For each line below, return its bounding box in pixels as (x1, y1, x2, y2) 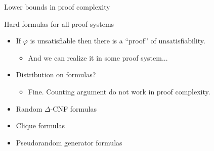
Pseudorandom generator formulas (16, 137, 122, 147)
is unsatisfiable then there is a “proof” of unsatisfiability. (30, 35, 205, 46)
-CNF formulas (50, 103, 97, 114)
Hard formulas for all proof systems (4, 18, 114, 29)
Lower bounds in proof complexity (4, 2, 110, 12)
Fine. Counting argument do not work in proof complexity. (28, 86, 210, 96)
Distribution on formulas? (16, 69, 96, 80)
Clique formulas (16, 120, 65, 131)
